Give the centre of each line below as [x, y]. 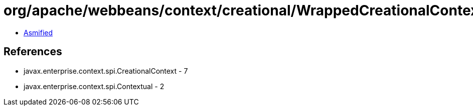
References [33, 52]
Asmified [38, 32]
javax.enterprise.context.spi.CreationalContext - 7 [106, 71]
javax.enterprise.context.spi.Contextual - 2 [94, 86]
